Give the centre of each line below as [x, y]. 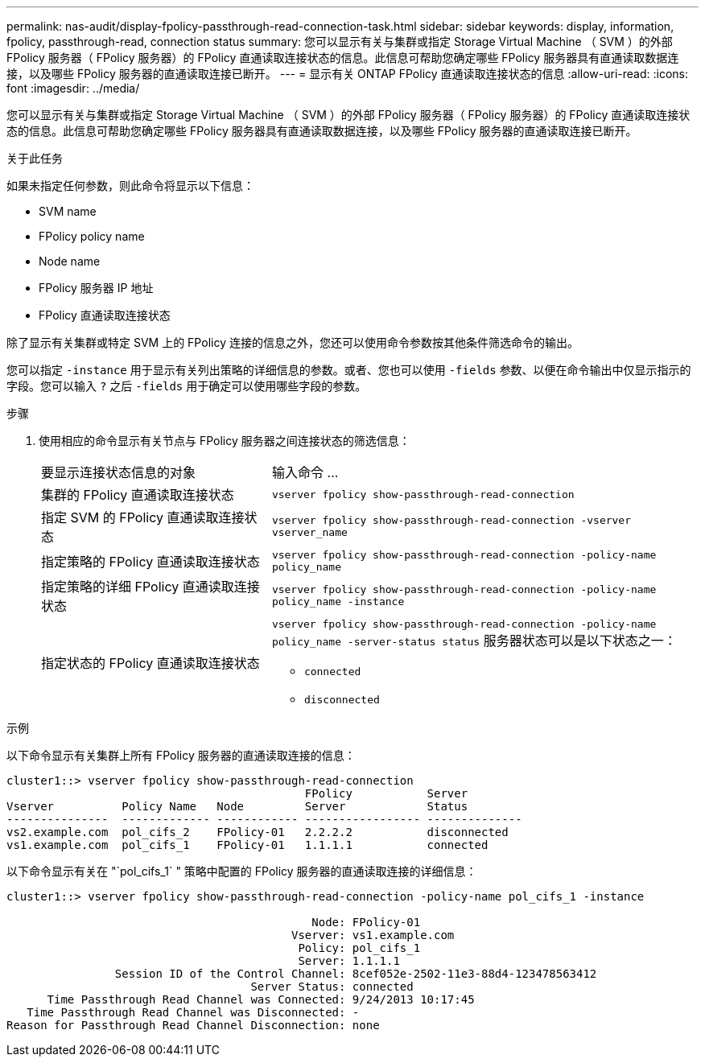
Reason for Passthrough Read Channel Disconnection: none [193, 1025]
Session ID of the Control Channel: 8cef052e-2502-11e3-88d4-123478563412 [356, 974]
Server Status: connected [332, 987]
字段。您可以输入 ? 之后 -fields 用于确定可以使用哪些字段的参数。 [187, 386]
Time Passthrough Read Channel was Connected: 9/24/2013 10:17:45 [261, 999]
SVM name [68, 211]
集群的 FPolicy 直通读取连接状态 [138, 495]
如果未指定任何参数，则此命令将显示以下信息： [130, 185]
